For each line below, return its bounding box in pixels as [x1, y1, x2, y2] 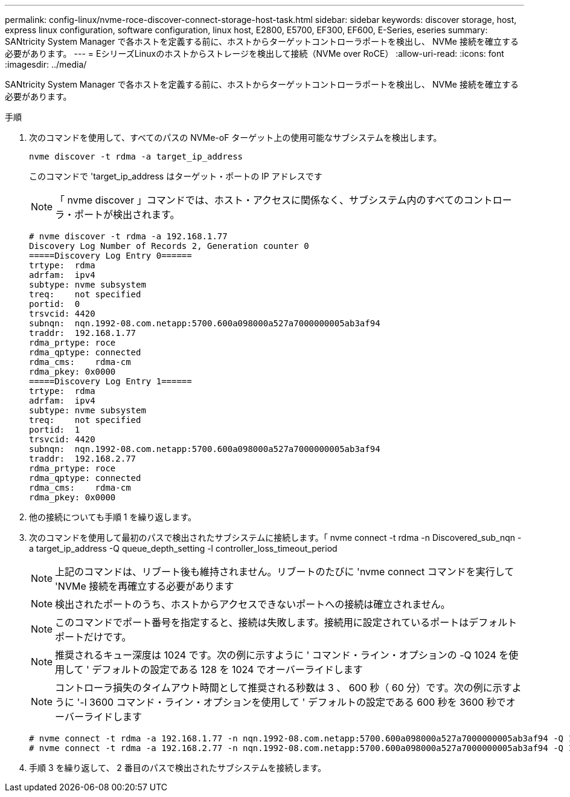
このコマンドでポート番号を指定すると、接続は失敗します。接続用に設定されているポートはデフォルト [55, 616, 517, 628]
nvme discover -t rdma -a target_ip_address [29, 152, 243, 161]
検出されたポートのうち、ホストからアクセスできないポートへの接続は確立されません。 [55, 598, 450, 610]
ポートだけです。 [55, 631, 132, 643]
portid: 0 [29, 299, 80, 309]
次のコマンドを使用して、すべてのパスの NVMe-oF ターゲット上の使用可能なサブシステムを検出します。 [29, 132, 442, 143]
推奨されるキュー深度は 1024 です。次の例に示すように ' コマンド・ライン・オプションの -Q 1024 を [55, 649, 509, 661]
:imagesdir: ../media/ [5, 59, 87, 69]
